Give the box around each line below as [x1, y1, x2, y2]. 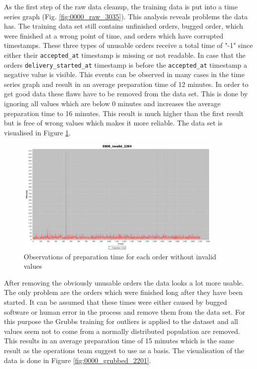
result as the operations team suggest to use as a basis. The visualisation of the [4, 345, 244, 355]
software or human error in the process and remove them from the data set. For [4, 306, 246, 317]
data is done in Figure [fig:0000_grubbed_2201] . [4, 355, 151, 365]
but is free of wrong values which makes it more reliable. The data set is [4, 118, 223, 128]
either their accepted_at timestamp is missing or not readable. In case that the [4, 49, 246, 60]
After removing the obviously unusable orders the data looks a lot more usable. [4, 277, 244, 287]
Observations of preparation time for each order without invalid [24, 251, 216, 261]
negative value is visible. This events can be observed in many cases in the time [4, 69, 245, 80]
